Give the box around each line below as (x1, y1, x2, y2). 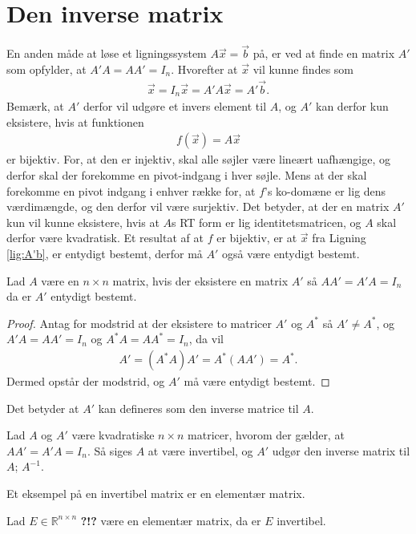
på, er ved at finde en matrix (252, 45, 395, 62)
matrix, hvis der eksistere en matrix (112, 272, 289, 289)
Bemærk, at (6, 98, 64, 115)
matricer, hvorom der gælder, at (188, 427, 345, 443)
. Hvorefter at (171, 60, 238, 77)
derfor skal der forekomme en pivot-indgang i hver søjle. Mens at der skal (6, 167, 367, 184)
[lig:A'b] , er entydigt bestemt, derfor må (6, 245, 203, 262)
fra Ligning (312, 229, 366, 246)
